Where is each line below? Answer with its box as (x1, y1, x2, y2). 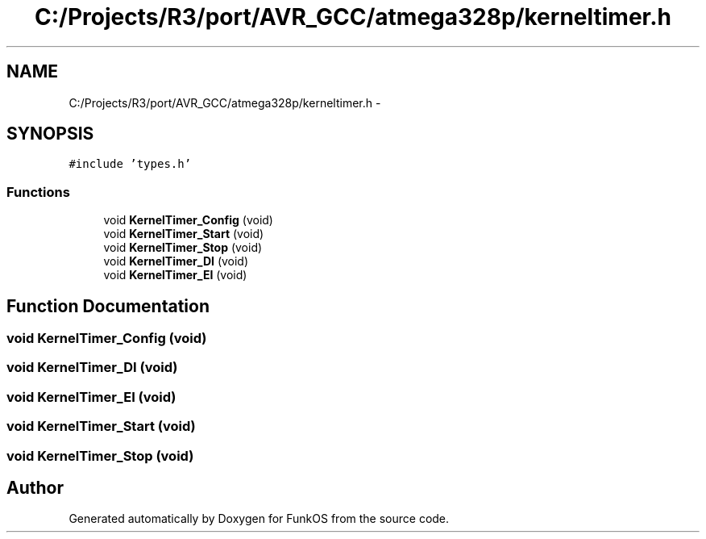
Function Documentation (6, 295, 210, 316)
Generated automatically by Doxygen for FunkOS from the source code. (69, 512, 450, 526)
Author (6, 477, 64, 498)
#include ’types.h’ (69, 157, 192, 171)
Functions (6, 183, 70, 200)
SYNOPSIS (6, 123, 94, 144)
